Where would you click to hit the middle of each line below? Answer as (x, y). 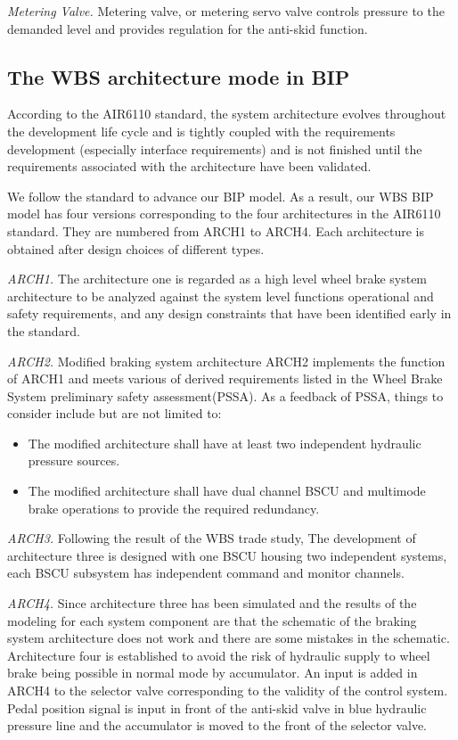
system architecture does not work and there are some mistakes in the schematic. (229, 638)
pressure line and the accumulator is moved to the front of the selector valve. (217, 725)
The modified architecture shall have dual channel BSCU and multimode (227, 491)
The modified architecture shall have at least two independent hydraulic (225, 443)
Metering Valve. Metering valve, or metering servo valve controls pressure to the (226, 11)
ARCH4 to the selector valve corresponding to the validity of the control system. (228, 691)
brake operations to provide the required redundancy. (174, 508)
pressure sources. (74, 460)
